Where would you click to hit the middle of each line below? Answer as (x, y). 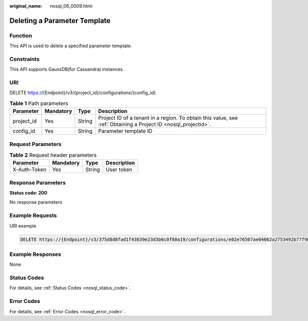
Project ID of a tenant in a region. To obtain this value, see (168, 118)
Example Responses (35, 254)
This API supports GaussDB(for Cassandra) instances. (67, 69)
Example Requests (33, 216)
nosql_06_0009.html (71, 6)
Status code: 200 (28, 193)
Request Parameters (35, 144)
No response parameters (36, 202)
